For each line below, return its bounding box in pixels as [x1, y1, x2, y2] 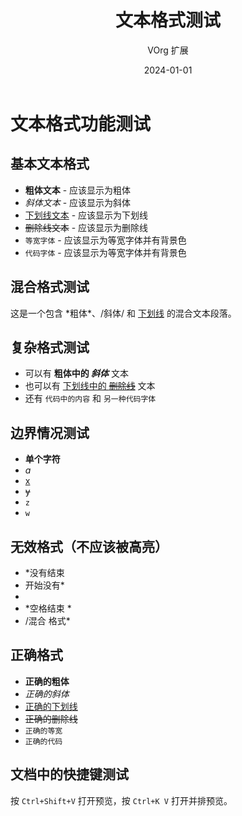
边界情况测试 [10, 424, 90, 441]
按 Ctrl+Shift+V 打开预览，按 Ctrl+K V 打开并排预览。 [10, 794, 233, 806]
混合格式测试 [10, 279, 90, 296]
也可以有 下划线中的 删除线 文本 [24, 380, 156, 392]
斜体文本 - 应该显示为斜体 [24, 196, 132, 208]
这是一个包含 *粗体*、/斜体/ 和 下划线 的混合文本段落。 [10, 307, 237, 319]
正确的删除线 [24, 712, 78, 725]
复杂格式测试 [10, 339, 90, 356]
